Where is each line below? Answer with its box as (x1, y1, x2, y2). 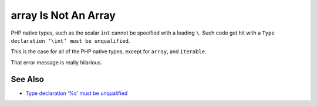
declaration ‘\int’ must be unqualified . (11, 37, 130, 44)
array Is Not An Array (11, 9, 116, 22)
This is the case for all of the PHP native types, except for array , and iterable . (11, 48, 207, 55)
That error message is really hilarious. (11, 59, 103, 66)
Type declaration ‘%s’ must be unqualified (25, 90, 128, 97)
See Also (11, 74, 44, 84)
